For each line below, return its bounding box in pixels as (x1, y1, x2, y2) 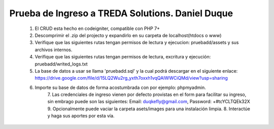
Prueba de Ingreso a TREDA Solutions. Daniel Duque (9, 8, 233, 19)
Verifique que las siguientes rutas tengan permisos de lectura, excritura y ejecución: (35, 54, 211, 60)
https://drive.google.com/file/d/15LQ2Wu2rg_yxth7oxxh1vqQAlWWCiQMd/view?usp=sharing (35, 75, 228, 81)
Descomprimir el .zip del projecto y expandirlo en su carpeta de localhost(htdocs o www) (35, 32, 222, 38)
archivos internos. (35, 46, 73, 53)
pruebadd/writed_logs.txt (35, 61, 88, 67)
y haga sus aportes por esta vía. (47, 113, 115, 119)
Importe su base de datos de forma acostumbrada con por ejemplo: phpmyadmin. (35, 84, 206, 90)
